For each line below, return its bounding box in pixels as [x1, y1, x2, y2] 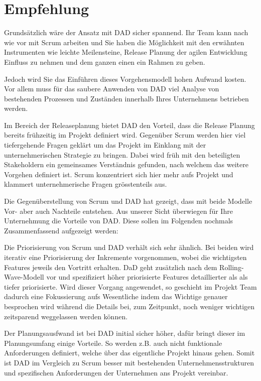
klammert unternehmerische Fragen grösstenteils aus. [4, 179, 167, 189]
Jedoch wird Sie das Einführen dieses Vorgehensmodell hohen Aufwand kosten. [4, 73, 246, 84]
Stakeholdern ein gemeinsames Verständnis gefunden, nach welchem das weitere [4, 159, 248, 170]
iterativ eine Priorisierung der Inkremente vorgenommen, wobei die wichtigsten [4, 252, 247, 262]
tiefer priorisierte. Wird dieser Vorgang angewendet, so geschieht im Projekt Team [4, 281, 257, 292]
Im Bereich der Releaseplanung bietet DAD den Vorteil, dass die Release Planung [4, 119, 255, 130]
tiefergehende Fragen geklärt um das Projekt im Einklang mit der [4, 140, 206, 150]
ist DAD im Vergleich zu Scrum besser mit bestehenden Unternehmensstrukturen [4, 357, 254, 367]
